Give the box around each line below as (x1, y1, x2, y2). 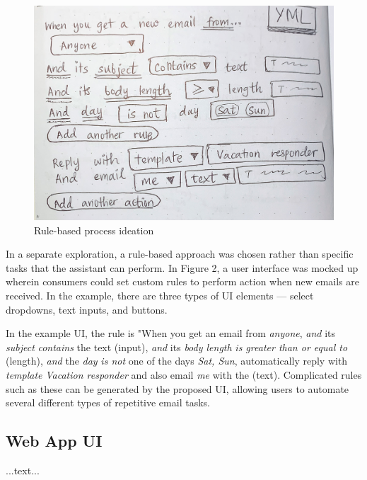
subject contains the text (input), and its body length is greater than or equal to (6, 339, 348, 354)
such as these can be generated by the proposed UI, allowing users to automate (6, 381, 349, 396)
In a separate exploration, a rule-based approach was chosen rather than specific (6, 246, 354, 261)
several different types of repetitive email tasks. (6, 395, 210, 410)
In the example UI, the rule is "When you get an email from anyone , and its (6, 326, 336, 341)
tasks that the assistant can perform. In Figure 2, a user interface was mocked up (6, 260, 359, 275)
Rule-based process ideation (34, 222, 154, 237)
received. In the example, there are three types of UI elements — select (6, 287, 314, 302)
